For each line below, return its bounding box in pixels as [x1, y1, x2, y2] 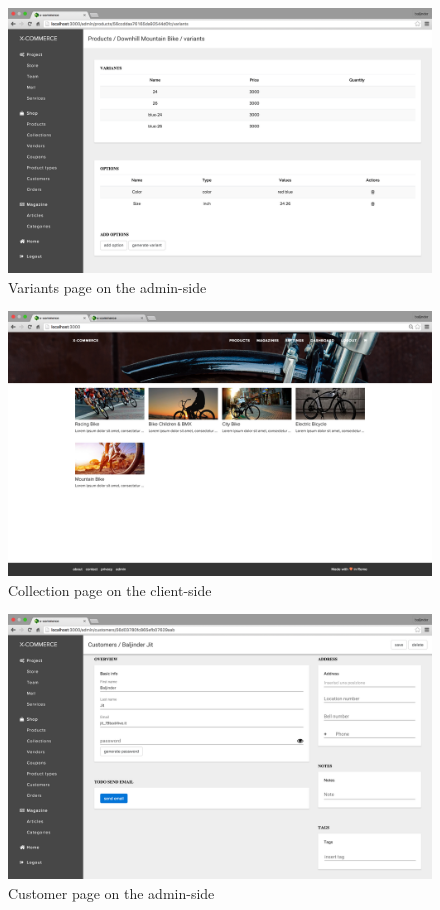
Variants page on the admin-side [8, 276, 207, 297]
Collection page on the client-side [8, 579, 212, 600]
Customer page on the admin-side [8, 882, 215, 903]
